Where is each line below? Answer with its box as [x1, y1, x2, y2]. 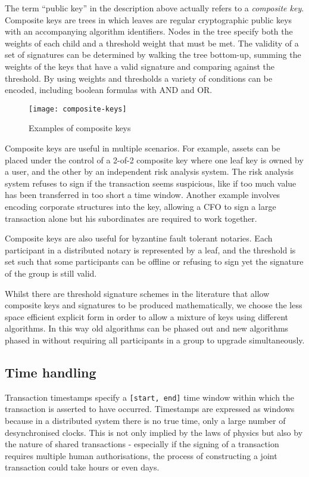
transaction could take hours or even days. [5, 461, 160, 473]
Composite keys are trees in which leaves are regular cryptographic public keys [5, 13, 292, 26]
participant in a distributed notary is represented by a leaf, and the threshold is [5, 243, 296, 256]
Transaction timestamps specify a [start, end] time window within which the [5, 391, 295, 403]
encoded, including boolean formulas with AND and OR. [5, 83, 213, 96]
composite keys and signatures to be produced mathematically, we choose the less [5, 299, 302, 311]
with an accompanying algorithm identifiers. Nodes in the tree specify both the [5, 25, 293, 38]
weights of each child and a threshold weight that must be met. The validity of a [5, 36, 299, 49]
